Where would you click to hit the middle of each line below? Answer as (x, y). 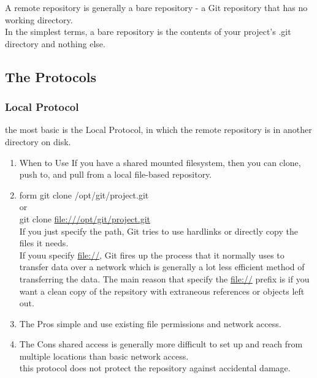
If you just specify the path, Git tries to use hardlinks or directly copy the (158, 231)
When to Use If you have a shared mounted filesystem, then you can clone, (160, 162)
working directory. (39, 19)
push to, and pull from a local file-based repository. (116, 174)
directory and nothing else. (55, 43)
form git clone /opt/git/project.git (84, 195)
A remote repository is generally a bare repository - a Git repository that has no (156, 7)
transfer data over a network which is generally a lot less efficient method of (162, 267)
